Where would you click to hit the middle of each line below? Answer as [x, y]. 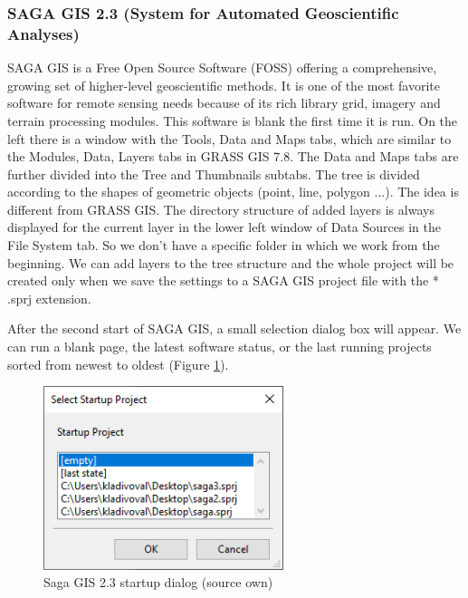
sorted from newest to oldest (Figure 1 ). [118, 364]
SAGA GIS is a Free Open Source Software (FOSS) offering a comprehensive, [222, 68]
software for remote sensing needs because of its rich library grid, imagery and [224, 103]
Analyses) [43, 33]
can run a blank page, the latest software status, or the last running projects [220, 347]
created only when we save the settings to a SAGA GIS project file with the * [223, 280]
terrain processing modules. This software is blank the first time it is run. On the [233, 120]
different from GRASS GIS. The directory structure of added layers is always [221, 209]
